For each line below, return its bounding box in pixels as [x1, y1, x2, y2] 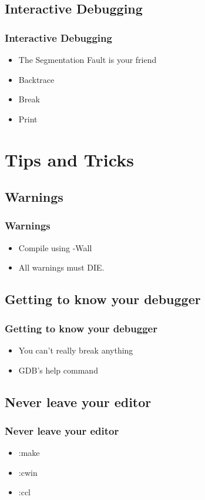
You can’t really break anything [18, 344, 133, 356]
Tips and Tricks [5, 147, 134, 171]
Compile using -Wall [18, 241, 92, 254]
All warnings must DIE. [18, 261, 105, 274]
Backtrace [18, 73, 55, 85]
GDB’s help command [18, 364, 98, 376]
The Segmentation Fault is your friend [18, 54, 157, 65]
